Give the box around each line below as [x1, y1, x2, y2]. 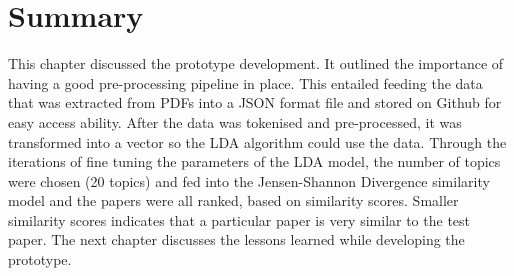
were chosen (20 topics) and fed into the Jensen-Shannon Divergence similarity [8, 170, 490, 191]
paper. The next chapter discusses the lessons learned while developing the [8, 229, 465, 250]
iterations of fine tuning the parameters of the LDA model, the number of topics [8, 151, 501, 172]
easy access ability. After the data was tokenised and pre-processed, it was [8, 111, 462, 132]
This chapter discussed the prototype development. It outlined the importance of [8, 53, 504, 74]
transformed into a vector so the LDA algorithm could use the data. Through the [8, 131, 507, 152]
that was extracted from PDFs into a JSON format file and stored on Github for [8, 92, 502, 113]
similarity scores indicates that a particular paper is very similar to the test [8, 209, 471, 230]
